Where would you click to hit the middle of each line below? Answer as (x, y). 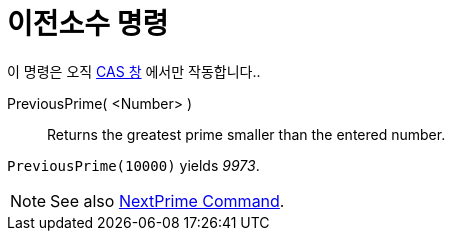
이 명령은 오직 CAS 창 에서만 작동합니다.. (134, 71)
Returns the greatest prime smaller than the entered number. (246, 134)
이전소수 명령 (88, 24)
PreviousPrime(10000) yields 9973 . (133, 165)
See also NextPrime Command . (167, 200)
